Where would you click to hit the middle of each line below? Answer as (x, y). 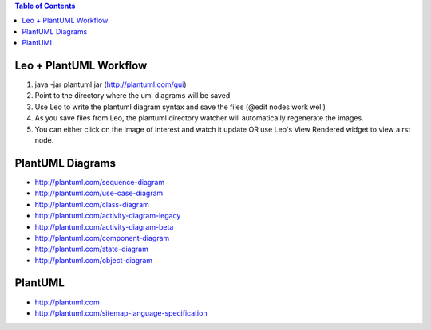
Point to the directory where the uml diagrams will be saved (132, 96)
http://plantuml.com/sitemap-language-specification (121, 313)
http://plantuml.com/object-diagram (94, 260)
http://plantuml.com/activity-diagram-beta (104, 226)
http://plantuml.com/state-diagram (92, 249)
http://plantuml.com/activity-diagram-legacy (108, 216)
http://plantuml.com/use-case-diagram (99, 193)
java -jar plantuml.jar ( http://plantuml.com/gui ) (111, 84)
